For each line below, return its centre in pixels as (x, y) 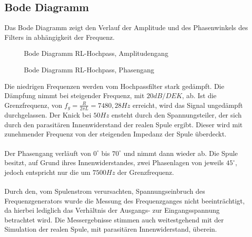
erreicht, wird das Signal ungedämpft (188, 105)
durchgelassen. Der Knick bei (48, 115)
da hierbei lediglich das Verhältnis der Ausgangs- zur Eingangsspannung (112, 210)
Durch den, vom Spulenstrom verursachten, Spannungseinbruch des (105, 191)
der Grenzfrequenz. (145, 172)
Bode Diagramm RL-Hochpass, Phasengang (89, 69)
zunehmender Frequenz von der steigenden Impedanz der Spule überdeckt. (116, 134)
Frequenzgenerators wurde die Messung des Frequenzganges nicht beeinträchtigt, (125, 200)
